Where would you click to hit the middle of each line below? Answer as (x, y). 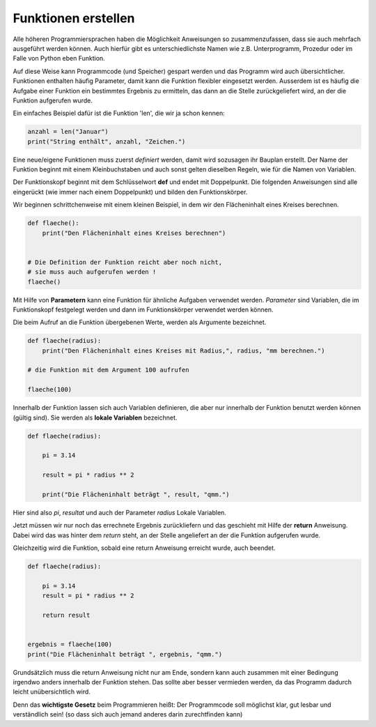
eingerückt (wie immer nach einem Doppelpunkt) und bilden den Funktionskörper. (130, 192)
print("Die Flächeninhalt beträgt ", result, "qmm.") (136, 494)
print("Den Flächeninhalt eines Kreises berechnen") (134, 233)
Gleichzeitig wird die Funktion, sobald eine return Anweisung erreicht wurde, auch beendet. (144, 548)
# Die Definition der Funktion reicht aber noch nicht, (125, 262)
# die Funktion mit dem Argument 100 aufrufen (108, 370)
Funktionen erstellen (74, 18)
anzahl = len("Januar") (68, 132)
